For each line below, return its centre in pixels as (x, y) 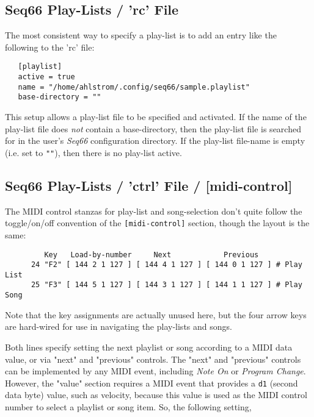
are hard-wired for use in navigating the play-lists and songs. (119, 326)
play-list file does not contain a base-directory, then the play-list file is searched (153, 128)
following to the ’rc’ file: (50, 47)
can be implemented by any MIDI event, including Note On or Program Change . (155, 371)
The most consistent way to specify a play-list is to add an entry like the (141, 35)
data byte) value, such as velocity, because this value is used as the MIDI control (156, 395)
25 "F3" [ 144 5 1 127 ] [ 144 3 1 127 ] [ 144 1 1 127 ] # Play (166, 285)
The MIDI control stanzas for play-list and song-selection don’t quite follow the (154, 211)
